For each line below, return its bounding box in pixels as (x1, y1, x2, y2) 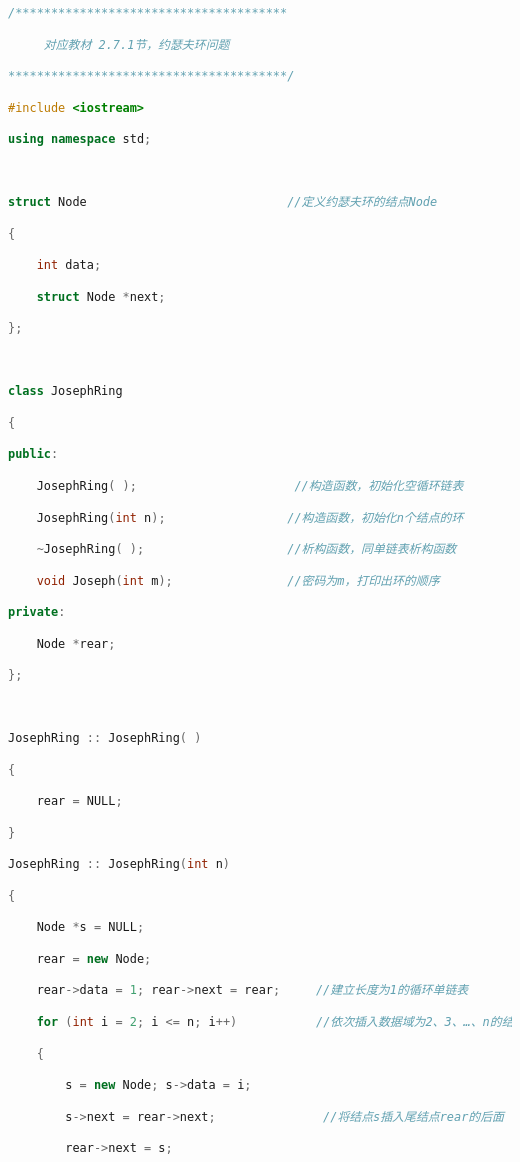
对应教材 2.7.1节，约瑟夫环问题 (43, 37, 230, 52)
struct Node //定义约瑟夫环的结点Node (8, 195, 438, 210)
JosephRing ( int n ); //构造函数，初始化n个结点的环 (36, 510, 464, 525)
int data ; (36, 258, 102, 273)
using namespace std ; (8, 132, 152, 147)
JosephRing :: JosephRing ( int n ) (8, 857, 230, 872)
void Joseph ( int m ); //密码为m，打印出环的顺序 (36, 573, 440, 588)
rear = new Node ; (36, 951, 152, 966)
